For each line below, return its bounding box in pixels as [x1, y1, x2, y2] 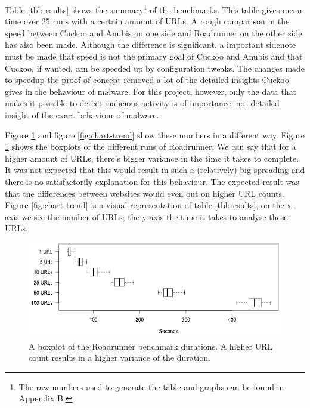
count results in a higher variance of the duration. [29, 351, 210, 364]
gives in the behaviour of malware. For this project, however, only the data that [5, 85, 297, 97]
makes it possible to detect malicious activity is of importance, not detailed [5, 97, 280, 109]
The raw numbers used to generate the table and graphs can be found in [18, 380, 284, 392]
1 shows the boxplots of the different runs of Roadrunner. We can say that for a [5, 140, 296, 153]
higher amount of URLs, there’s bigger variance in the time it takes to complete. [5, 152, 299, 164]
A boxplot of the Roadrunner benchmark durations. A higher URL [29, 339, 273, 352]
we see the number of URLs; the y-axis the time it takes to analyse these [21, 210, 288, 222]
